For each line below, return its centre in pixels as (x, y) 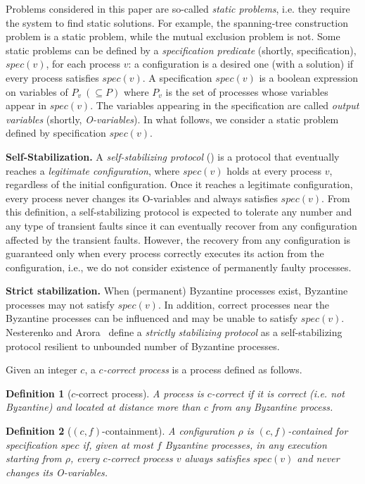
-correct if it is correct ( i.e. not (278, 393)
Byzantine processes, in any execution (246, 444)
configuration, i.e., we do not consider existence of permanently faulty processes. (179, 267)
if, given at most (118, 444)
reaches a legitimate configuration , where (93, 170)
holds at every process (274, 170)
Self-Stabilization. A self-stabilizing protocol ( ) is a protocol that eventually (173, 156)
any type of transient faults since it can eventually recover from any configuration (181, 225)
